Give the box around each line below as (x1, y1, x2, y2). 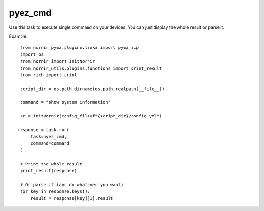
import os (20, 51, 44, 57)
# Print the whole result (20, 161, 83, 166)
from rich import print (20, 72, 77, 78)
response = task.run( (18, 127, 69, 133)
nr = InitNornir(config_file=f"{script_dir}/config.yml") (20, 113, 162, 119)
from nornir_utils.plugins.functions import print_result (20, 65, 162, 71)
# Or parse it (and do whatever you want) (20, 182, 124, 188)
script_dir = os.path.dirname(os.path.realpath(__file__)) (20, 86, 165, 92)
